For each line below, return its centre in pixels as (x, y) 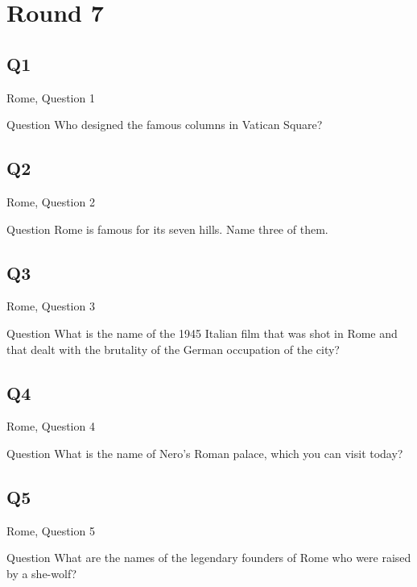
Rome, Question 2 (51, 201)
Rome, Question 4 (51, 426)
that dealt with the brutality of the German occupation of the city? (173, 349)
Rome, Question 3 (51, 306)
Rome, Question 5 (51, 530)
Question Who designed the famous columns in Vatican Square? (165, 125)
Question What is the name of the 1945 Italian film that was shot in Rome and (202, 333)
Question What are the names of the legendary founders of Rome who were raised (209, 558)
